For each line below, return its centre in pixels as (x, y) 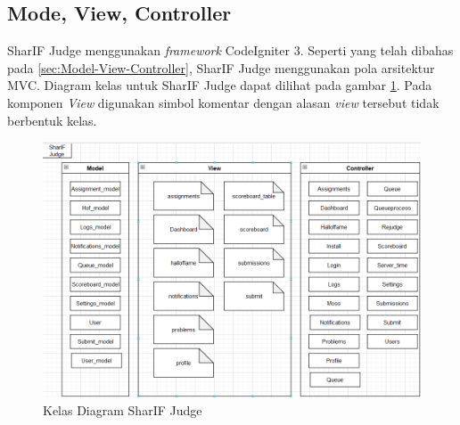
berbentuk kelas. (52, 120)
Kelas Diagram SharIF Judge (123, 409)
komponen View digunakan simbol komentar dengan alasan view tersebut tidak (223, 102)
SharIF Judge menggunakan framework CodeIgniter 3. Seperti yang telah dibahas (230, 50)
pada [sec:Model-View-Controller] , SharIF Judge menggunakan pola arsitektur (221, 67)
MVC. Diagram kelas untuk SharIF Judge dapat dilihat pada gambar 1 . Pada (220, 85)
